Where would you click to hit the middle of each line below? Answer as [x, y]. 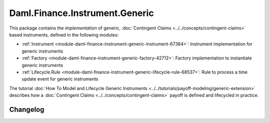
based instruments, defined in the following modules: [64, 34]
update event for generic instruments [60, 79]
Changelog [27, 109]
